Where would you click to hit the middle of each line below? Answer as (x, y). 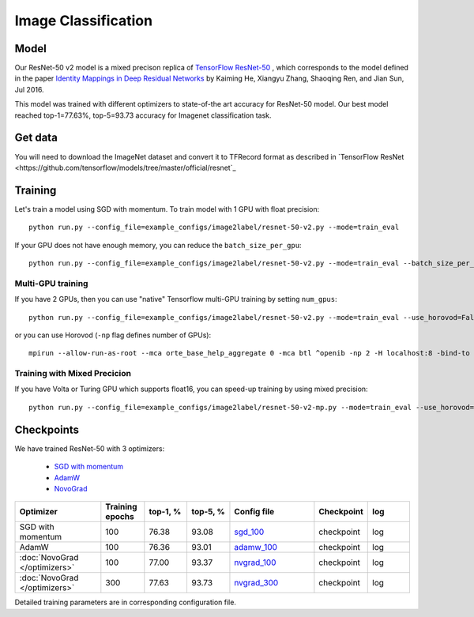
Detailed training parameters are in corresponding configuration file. (126, 602)
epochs (120, 517)
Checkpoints (47, 429)
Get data (36, 138)
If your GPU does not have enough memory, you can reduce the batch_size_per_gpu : (158, 245)
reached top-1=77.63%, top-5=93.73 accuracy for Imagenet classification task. (143, 115)
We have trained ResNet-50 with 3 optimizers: (90, 448)
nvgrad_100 (255, 562)
